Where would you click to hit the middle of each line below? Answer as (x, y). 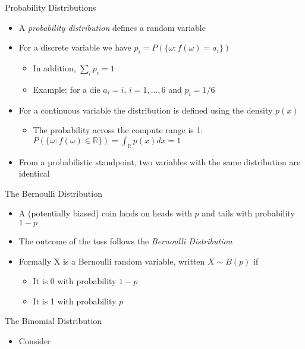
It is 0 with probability (75, 281)
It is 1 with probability (75, 301)
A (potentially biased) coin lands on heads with (105, 213)
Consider (35, 340)
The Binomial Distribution (54, 321)
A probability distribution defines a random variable (112, 27)
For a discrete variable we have (75, 47)
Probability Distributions (51, 7)
